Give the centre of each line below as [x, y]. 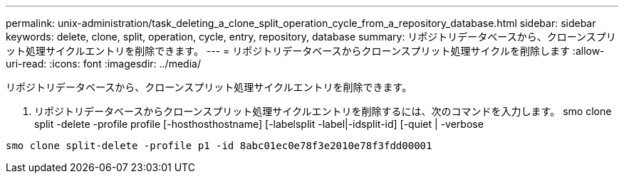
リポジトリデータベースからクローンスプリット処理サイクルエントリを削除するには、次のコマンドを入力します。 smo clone [323, 111]
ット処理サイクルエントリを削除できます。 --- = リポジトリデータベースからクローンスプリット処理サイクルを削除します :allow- [305, 51]
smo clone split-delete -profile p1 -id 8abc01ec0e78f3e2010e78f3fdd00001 [219, 146]
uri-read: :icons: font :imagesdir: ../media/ [103, 64]
